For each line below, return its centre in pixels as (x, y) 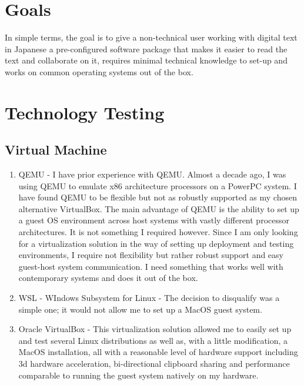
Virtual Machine (56, 150)
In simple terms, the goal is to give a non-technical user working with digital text (151, 37)
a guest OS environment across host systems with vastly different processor (154, 220)
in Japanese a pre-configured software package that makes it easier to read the (146, 48)
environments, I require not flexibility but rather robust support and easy (151, 255)
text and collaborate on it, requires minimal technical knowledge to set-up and (146, 60)
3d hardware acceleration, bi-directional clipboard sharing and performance (154, 363)
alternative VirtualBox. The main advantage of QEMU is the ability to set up (159, 208)
